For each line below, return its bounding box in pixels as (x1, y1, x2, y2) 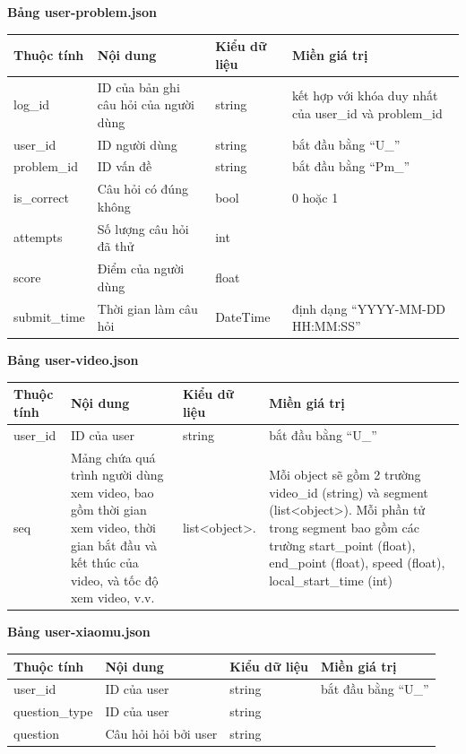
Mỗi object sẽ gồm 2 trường (269, 465, 421, 484)
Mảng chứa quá (70, 447, 156, 466)
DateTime (215, 308, 271, 326)
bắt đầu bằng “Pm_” (291, 157, 410, 176)
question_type (13, 702, 93, 721)
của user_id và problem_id (291, 103, 443, 122)
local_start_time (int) (269, 570, 393, 589)
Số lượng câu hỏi (97, 219, 189, 238)
